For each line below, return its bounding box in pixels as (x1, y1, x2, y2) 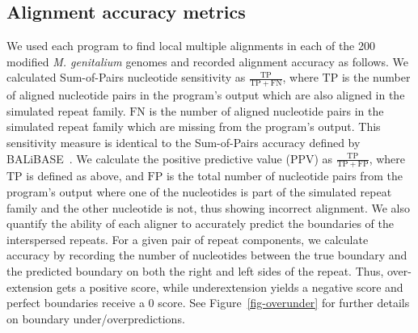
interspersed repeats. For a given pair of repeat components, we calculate (6, 230, 369, 247)
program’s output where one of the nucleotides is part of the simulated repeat (6, 183, 392, 200)
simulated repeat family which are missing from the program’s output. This (6, 118, 381, 135)
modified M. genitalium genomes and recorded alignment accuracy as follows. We (6, 53, 408, 70)
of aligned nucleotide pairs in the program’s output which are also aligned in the (6, 86, 405, 103)
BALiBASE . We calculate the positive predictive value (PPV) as (6, 150, 333, 166)
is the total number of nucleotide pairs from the (166, 167, 403, 184)
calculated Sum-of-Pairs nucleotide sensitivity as (6, 69, 246, 86)
